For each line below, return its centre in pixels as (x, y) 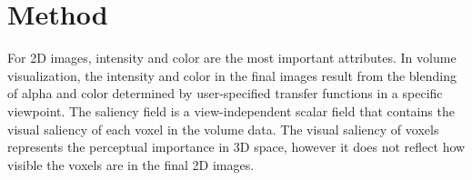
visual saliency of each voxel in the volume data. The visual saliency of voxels (223, 129)
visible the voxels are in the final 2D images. (131, 164)
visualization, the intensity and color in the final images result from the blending (232, 75)
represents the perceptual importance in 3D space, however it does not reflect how (236, 147)
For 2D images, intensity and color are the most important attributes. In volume (232, 58)
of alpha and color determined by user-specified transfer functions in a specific (225, 93)
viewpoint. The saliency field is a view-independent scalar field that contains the (231, 110)
